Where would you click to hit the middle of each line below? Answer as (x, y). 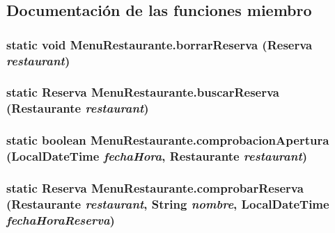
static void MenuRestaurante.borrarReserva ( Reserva (159, 44)
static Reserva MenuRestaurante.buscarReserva (143, 92)
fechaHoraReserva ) (61, 219)
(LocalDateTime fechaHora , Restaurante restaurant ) (157, 156)
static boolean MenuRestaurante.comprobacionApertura (168, 140)
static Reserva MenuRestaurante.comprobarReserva (155, 188)
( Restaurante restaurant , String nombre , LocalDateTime (168, 203)
